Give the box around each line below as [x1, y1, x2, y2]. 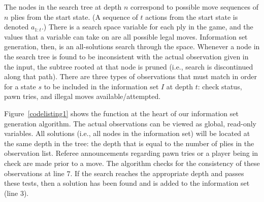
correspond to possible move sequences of [130, 2, 258, 12]
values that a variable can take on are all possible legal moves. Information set [4, 31, 248, 42]
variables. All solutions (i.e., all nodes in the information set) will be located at [4, 128, 250, 139]
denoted [4, 21, 29, 32]
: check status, [197, 81, 242, 91]
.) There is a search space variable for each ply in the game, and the [41, 21, 253, 32]
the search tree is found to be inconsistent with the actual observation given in [4, 51, 249, 61]
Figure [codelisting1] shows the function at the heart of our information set [4, 108, 239, 118]
